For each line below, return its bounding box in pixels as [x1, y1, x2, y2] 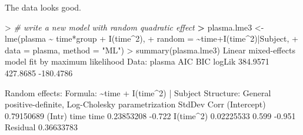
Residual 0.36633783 [5, 121, 78, 133]
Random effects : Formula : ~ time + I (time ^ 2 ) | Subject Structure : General [5, 86, 271, 99]
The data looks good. [5, 1, 81, 13]
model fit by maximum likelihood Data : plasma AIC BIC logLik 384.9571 [5, 55, 269, 67]
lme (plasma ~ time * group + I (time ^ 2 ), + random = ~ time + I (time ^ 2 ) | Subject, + [5, 32, 298, 45]
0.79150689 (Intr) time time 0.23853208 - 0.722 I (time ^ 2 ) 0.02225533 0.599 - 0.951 [5, 109, 296, 122]
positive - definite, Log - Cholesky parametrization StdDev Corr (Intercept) [5, 98, 266, 110]
